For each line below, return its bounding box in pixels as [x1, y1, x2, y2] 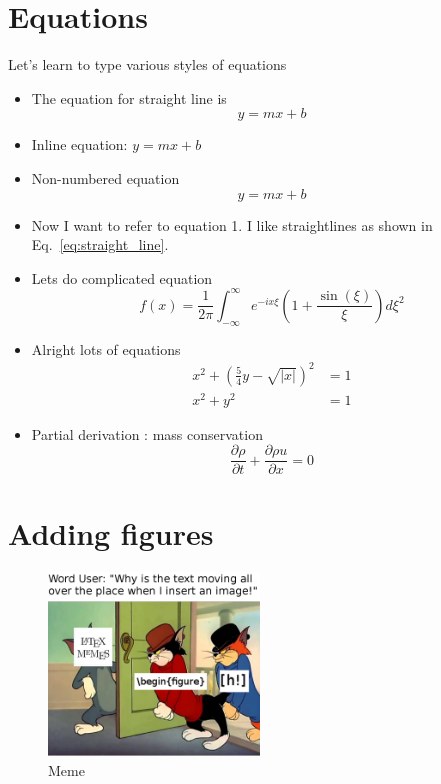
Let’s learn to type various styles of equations [8, 54, 287, 75]
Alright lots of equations [31, 338, 181, 359]
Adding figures [8, 512, 214, 553]
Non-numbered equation [31, 167, 180, 188]
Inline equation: [31, 134, 128, 155]
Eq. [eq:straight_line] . [31, 234, 169, 255]
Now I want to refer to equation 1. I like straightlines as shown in [31, 214, 433, 235]
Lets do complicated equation [31, 267, 213, 288]
